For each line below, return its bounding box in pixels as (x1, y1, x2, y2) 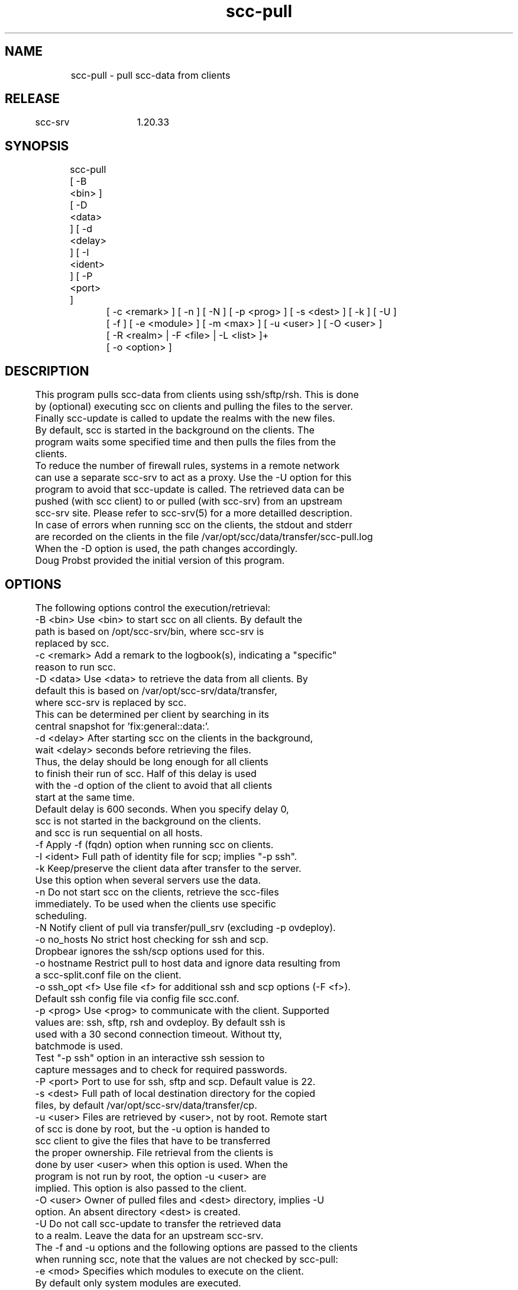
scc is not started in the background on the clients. (35, 814, 261, 827)
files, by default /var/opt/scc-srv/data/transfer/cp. (35, 1099, 257, 1111)
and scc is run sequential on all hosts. (35, 826, 203, 839)
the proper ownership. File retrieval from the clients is (35, 1146, 273, 1159)
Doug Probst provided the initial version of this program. (35, 554, 285, 567)
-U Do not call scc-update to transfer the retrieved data (35, 1217, 281, 1230)
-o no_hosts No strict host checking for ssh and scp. (35, 933, 269, 945)
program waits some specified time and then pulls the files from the (35, 436, 336, 448)
